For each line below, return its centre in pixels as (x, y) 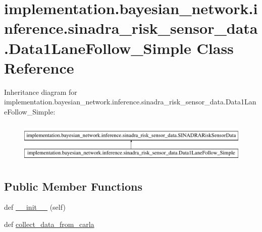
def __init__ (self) (35, 207)
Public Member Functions (73, 186)
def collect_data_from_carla (49, 224)
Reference (39, 67)
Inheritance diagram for (41, 92)
